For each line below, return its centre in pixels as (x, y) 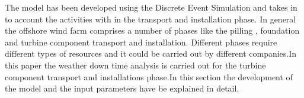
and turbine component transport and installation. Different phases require (141, 42)
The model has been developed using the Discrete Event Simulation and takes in (151, 7)
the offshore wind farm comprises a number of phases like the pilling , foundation (152, 30)
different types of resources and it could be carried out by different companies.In (151, 53)
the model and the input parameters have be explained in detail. (122, 88)
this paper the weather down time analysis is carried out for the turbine (135, 65)
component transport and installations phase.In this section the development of (149, 76)
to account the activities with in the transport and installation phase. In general (151, 19)
